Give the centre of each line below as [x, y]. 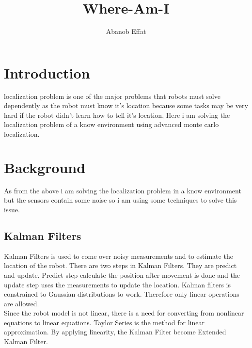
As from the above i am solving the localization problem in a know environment [123, 190]
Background [45, 167]
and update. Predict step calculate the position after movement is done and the [122, 275]
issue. [12, 209]
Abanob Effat [126, 31]
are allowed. [22, 303]
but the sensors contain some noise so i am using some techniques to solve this [120, 200]
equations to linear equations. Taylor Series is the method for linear [104, 322]
